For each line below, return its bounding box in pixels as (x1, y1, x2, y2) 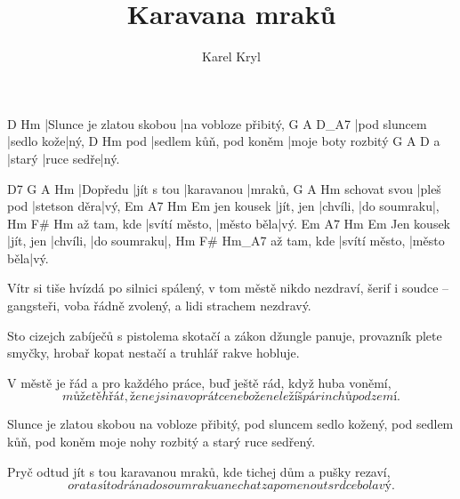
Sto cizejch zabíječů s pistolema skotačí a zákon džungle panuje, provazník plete (7, 326, 442, 344)
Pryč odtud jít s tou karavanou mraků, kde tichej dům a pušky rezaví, (7, 462, 391, 480)
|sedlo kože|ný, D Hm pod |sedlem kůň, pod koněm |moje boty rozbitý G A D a (7, 132, 440, 150)
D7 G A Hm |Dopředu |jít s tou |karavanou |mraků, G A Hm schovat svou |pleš (7, 179, 441, 197)
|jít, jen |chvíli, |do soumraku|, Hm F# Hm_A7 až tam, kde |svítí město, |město (7, 231, 445, 250)
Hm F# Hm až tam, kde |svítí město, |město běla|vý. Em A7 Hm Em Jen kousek (7, 213, 451, 232)
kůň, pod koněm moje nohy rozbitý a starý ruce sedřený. (7, 432, 316, 451)
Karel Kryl (202, 47, 261, 66)
